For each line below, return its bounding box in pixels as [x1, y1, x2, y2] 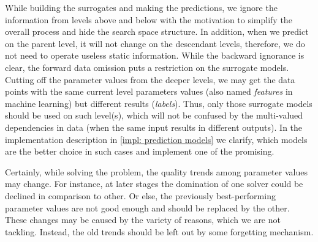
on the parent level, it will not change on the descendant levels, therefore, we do [5, 37, 305, 50]
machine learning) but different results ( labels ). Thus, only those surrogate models [5, 97, 312, 109]
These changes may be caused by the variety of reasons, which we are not [5, 213, 281, 226]
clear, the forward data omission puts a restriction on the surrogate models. [5, 61, 289, 73]
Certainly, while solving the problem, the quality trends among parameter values [5, 165, 308, 178]
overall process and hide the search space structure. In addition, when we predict [5, 25, 309, 38]
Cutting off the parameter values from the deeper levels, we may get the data [5, 73, 295, 86]
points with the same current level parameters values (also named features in [5, 85, 293, 98]
